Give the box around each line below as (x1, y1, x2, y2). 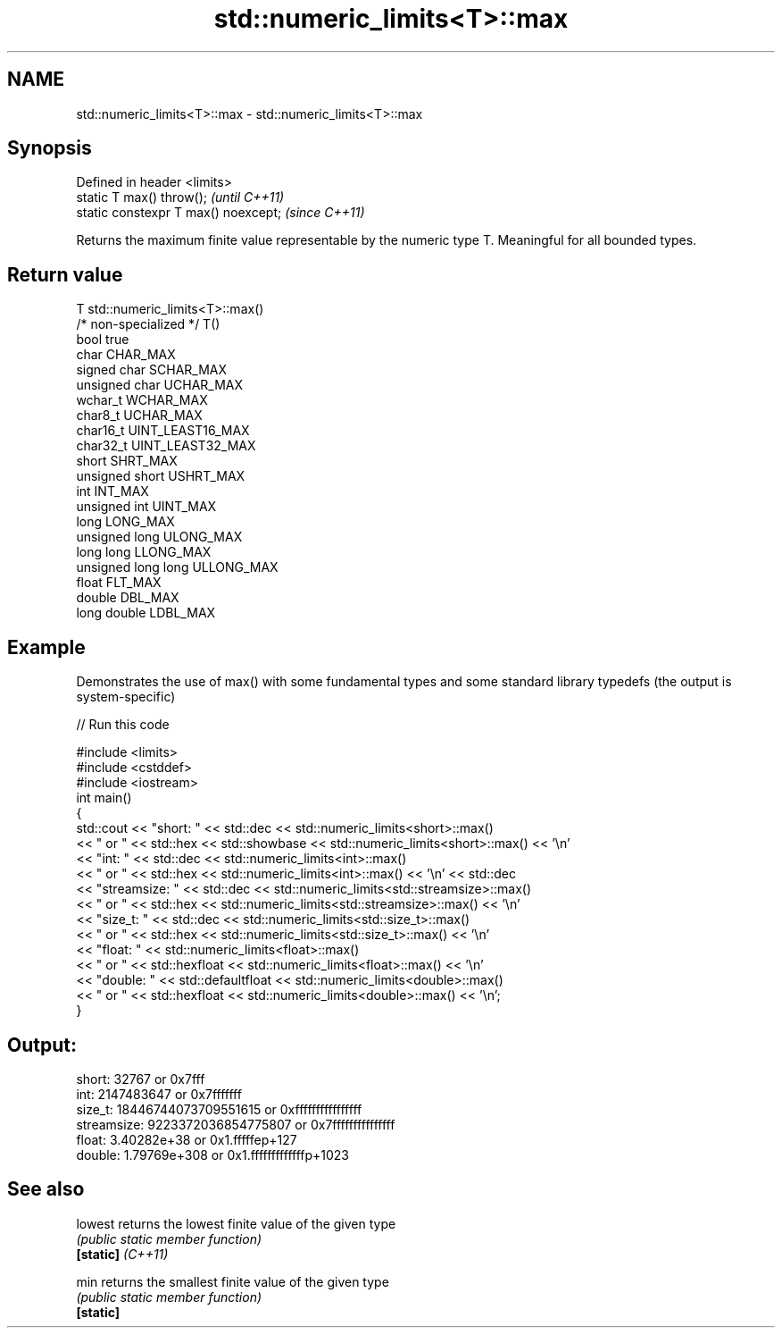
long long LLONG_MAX (76, 544, 212, 560)
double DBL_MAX (76, 590, 179, 606)
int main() (76, 790, 132, 806)
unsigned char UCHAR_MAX (76, 377, 244, 393)
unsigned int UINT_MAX (76, 499, 217, 515)
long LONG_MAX (76, 514, 175, 530)
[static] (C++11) (76, 1246, 169, 1262)
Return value (7, 263, 123, 286)
